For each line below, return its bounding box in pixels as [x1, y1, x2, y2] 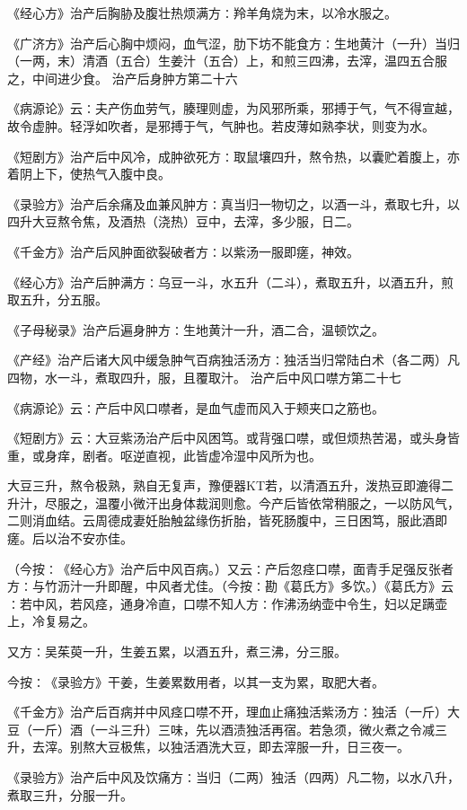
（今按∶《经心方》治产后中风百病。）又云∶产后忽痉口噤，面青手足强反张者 [7, 559, 454, 577]
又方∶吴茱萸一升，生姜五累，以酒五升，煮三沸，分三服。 [7, 642, 347, 661]
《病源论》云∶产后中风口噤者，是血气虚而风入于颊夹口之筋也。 [7, 398, 384, 417]
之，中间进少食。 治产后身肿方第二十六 [7, 68, 238, 87]
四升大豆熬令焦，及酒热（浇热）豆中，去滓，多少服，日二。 [7, 212, 359, 231]
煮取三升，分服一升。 [7, 785, 133, 804]
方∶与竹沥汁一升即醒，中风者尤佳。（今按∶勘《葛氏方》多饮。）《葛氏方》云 [7, 577, 454, 595]
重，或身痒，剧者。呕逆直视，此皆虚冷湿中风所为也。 [7, 445, 322, 464]
